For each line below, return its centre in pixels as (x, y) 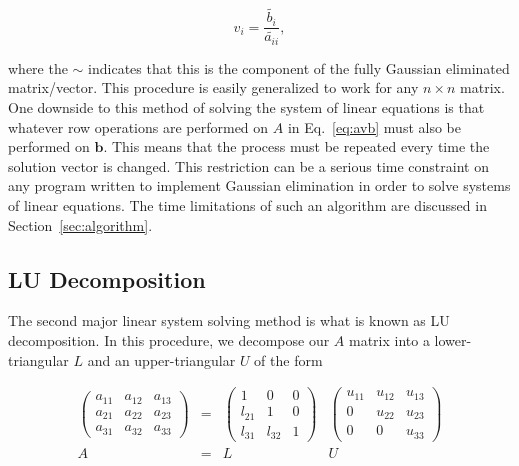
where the (38, 67)
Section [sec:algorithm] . (80, 224)
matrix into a (389, 339)
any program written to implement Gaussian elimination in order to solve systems (259, 185)
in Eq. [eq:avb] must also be (374, 126)
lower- (453, 339)
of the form (288, 359)
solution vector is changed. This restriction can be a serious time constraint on (248, 165)
